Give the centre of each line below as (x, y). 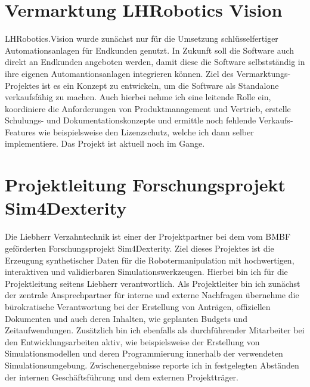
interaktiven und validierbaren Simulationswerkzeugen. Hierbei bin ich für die (146, 272)
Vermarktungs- (263, 73)
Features (20, 131)
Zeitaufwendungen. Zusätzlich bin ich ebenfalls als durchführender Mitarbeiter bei (155, 330)
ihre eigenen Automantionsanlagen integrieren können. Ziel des (119, 73)
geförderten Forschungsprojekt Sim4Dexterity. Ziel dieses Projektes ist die (139, 248)
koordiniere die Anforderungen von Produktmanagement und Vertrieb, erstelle (148, 108)
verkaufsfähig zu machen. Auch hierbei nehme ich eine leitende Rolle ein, (138, 97)
